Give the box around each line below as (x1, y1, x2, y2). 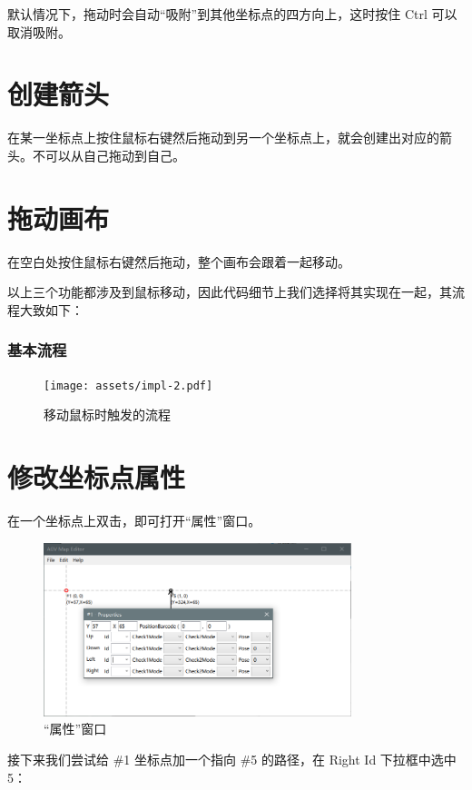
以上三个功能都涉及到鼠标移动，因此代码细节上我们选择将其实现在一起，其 (7, 282, 452, 301)
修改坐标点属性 (7, 459, 186, 496)
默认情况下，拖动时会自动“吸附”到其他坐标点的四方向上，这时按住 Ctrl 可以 (7, 5, 457, 23)
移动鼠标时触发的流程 (44, 405, 171, 424)
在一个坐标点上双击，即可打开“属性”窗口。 (7, 511, 261, 529)
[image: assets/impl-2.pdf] (44, 379, 213, 392)
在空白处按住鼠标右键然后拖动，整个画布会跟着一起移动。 (7, 252, 350, 271)
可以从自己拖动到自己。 (44, 145, 185, 164)
